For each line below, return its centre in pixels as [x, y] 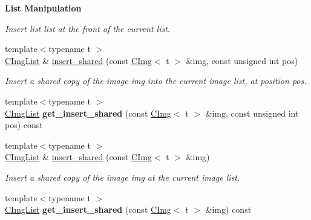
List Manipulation [43, 8]
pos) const [24, 125]
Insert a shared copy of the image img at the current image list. [123, 177]
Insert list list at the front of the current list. [88, 28]
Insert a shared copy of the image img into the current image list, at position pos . [156, 81]
